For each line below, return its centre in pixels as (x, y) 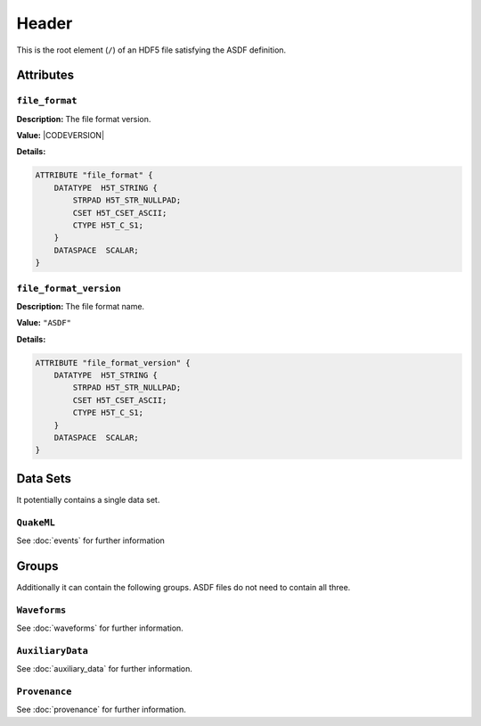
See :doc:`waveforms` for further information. (100, 628)
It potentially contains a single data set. (88, 499)
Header (45, 23)
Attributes (45, 75)
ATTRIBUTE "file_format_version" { (113, 363)
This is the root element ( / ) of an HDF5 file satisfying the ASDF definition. (151, 50)
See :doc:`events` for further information (90, 540)
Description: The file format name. (81, 306)
